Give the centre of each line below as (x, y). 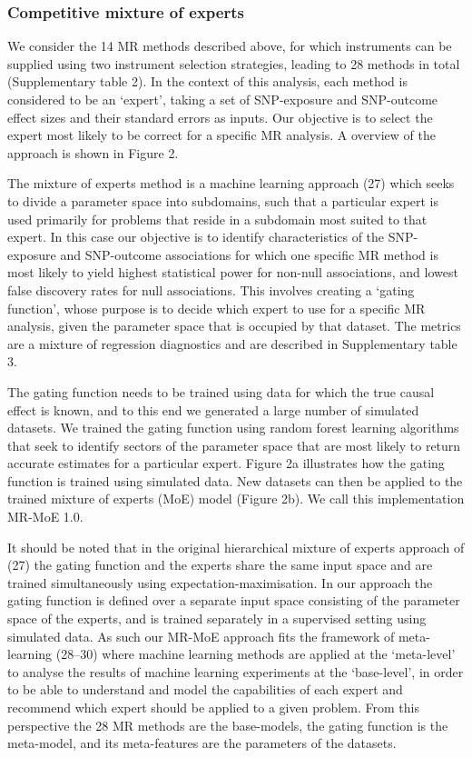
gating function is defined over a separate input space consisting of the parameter (234, 600)
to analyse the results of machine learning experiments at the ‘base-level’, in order (236, 671)
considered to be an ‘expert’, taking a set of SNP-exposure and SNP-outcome (223, 99)
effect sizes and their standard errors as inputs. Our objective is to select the (220, 117)
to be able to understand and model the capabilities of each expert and (205, 689)
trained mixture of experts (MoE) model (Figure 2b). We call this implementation (236, 499)
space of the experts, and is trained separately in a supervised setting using (217, 618)
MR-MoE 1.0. (45, 517)
